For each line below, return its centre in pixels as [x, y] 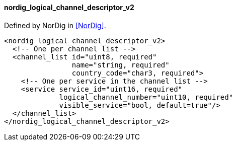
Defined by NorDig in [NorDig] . [55, 25]
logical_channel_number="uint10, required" [146, 97]
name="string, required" [121, 65]
